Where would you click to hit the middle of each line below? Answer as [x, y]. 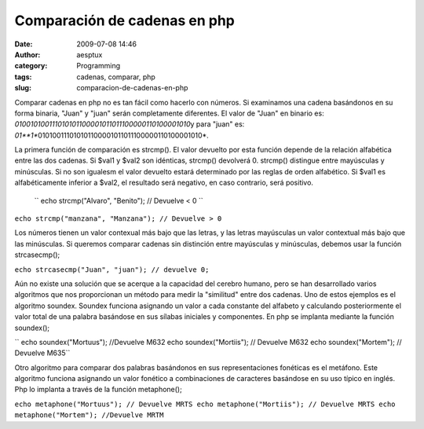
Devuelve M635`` [42, 353]
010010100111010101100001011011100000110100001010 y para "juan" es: [130, 124]
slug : [23, 88]
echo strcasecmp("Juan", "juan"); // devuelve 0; [112, 269]
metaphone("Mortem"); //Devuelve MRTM [89, 415]
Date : [24, 44]
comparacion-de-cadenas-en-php [132, 88]
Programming [99, 66]
